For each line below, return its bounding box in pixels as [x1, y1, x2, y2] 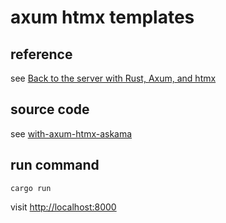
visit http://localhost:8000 [10, 201, 117, 213]
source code [10, 101, 90, 118]
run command [10, 157, 100, 174]
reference [10, 46, 73, 63]
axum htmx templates [10, 6, 195, 29]
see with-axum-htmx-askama [10, 127, 133, 140]
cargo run [10, 183, 52, 193]
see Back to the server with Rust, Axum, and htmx [10, 72, 217, 84]
